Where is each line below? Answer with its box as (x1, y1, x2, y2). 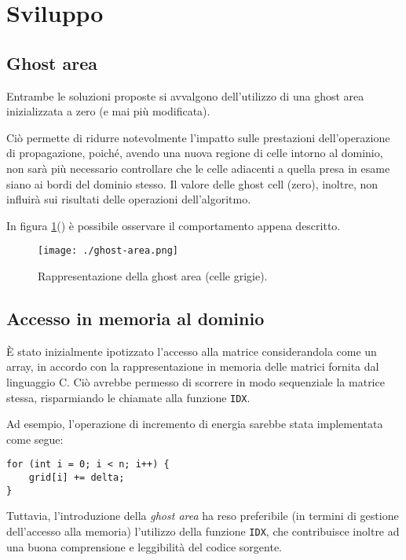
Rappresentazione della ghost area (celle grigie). (38, 267, 268, 284)
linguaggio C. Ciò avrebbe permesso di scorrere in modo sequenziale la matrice (6, 373, 385, 390)
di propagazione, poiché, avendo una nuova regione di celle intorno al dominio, (6, 145, 383, 161)
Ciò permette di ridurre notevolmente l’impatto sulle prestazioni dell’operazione (6, 129, 390, 145)
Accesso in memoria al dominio (6, 306, 265, 330)
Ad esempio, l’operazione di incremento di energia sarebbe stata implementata (6, 415, 383, 432)
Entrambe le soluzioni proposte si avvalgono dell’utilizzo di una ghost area (6, 87, 364, 104)
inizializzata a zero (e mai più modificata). (6, 103, 210, 119)
